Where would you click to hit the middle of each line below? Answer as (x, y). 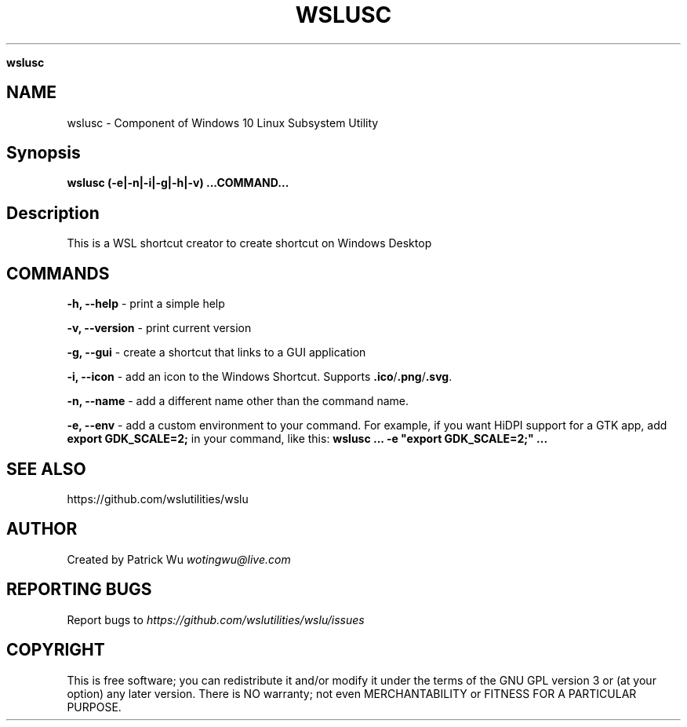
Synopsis (44, 153)
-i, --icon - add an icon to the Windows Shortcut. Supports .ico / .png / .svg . (260, 377)
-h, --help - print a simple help (146, 304)
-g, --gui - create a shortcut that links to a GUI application (216, 353)
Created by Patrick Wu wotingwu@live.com (179, 559)
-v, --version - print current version (159, 328)
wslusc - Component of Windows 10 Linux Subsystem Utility (223, 122)
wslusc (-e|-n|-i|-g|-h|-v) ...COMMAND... (178, 183)
